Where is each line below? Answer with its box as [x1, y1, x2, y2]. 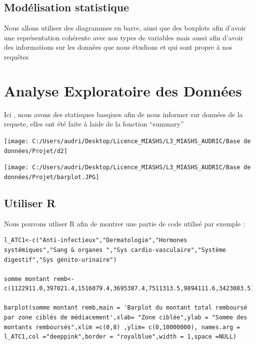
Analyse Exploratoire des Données [4, 80, 242, 100]
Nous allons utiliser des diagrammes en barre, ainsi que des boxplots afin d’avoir [4, 23, 246, 33]
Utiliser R [4, 195, 56, 210]
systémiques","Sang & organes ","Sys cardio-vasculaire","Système [4, 246, 226, 253]
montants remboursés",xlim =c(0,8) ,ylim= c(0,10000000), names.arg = [4, 323, 240, 331]
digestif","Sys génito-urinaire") [4, 256, 117, 263]
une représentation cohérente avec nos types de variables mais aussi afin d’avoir [4, 32, 244, 42]
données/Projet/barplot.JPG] [4, 173, 99, 181]
